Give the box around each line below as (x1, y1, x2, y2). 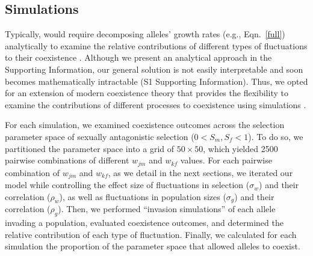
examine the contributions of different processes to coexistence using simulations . (5, 98, 306, 111)
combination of (5, 166, 60, 178)
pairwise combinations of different (5, 154, 129, 166)
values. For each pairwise (180, 154, 272, 166)
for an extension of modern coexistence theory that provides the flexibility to (5, 87, 288, 99)
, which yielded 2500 (203, 142, 278, 154)
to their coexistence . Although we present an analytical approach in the (5, 51, 272, 64)
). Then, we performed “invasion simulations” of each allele (58, 203, 276, 215)
